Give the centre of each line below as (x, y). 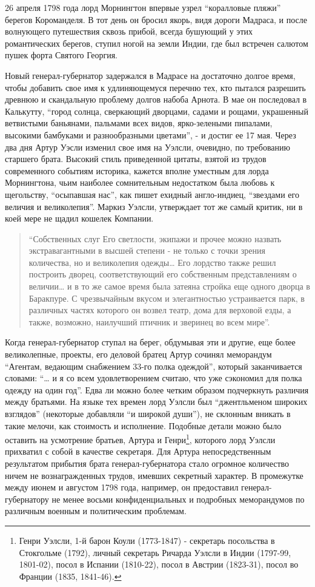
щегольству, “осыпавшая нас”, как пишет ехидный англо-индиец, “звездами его (152, 194)
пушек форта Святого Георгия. (61, 55)
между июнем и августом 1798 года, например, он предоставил (122, 487)
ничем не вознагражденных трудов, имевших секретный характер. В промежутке (154, 475)
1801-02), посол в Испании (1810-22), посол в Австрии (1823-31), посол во (159, 564)
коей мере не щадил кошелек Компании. (79, 218)
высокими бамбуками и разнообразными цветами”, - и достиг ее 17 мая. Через (151, 134)
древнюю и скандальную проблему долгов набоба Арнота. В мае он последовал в (156, 99)
